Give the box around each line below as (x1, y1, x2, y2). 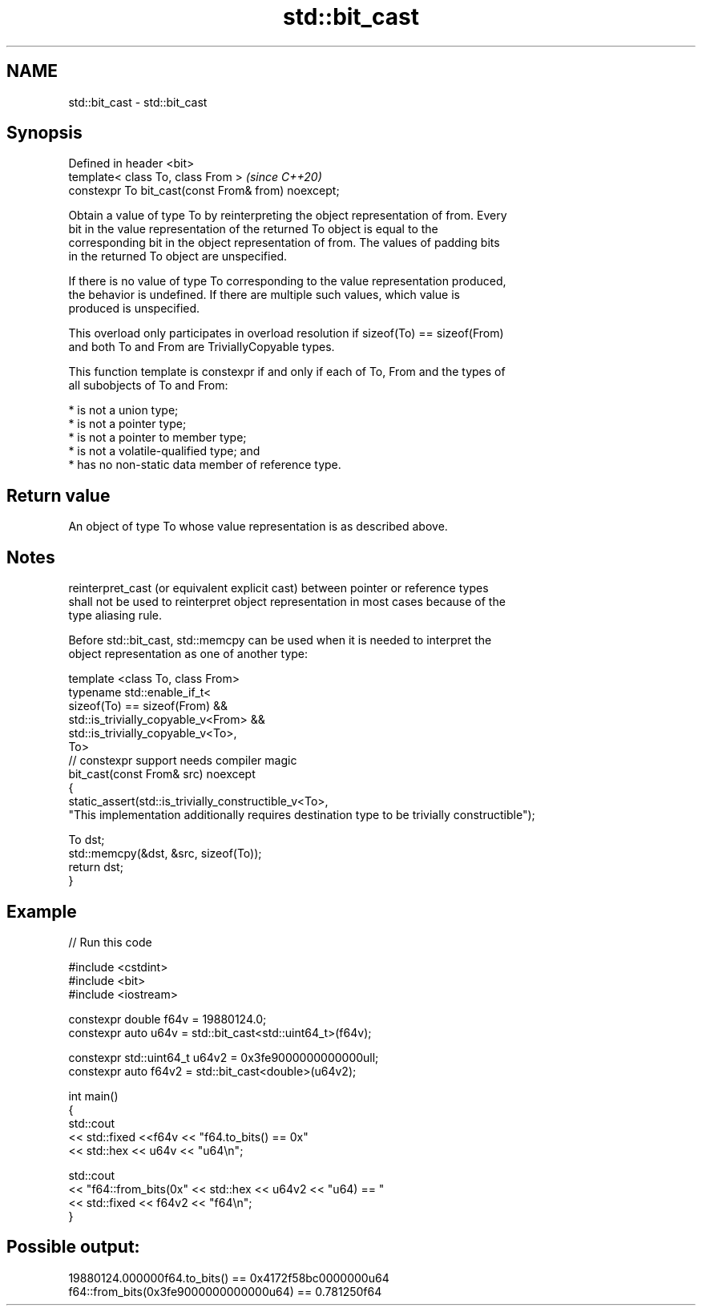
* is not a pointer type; (68, 417, 187, 431)
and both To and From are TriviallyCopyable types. (68, 340, 335, 354)
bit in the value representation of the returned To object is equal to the (68, 222, 438, 236)
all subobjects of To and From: (68, 378, 228, 393)
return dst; (68, 860, 123, 874)
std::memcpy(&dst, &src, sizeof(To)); (68, 846, 262, 861)
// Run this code (68, 935, 152, 949)
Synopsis (6, 123, 83, 143)
